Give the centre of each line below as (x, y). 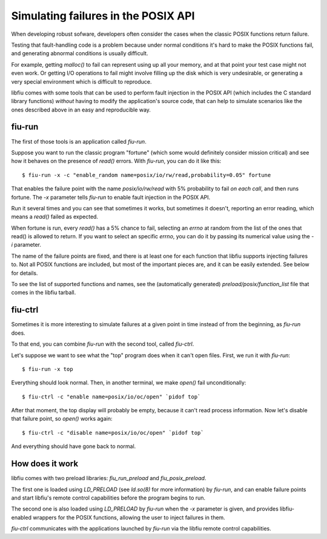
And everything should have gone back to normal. (74, 446)
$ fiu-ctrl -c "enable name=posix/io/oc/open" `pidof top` (111, 397)
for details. (25, 273)
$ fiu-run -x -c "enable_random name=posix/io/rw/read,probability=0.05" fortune (147, 175)
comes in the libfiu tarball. (44, 293)
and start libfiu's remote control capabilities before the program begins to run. (108, 498)
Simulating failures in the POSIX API (103, 16)
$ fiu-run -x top (48, 369)
